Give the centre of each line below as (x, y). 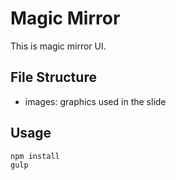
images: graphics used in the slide (95, 101)
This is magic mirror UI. (58, 46)
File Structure (53, 77)
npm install (35, 156)
